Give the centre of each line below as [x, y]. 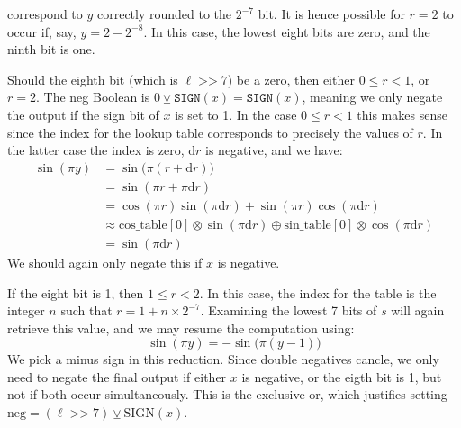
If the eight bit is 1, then [76, 292]
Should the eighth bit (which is [93, 79]
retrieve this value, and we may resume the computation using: [181, 328]
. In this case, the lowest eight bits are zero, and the [287, 31]
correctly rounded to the [164, 14]
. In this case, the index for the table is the [318, 292]
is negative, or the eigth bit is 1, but [342, 376]
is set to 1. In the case [236, 114]
